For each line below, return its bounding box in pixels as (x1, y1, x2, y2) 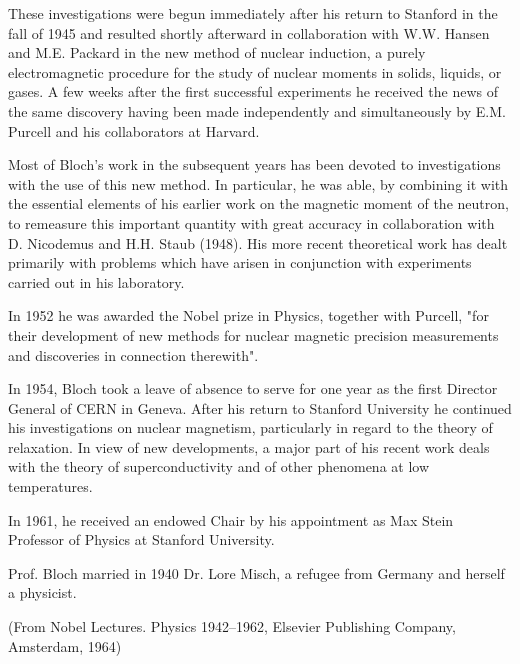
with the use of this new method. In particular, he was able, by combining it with (8, 173, 509, 194)
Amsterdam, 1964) (8, 635, 122, 656)
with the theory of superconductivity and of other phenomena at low (8, 456, 430, 477)
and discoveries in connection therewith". (8, 344, 259, 365)
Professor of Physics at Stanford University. (8, 529, 275, 550)
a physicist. (8, 582, 77, 603)
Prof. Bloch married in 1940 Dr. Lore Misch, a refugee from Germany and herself (8, 562, 505, 583)
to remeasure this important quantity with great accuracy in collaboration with (8, 212, 495, 233)
